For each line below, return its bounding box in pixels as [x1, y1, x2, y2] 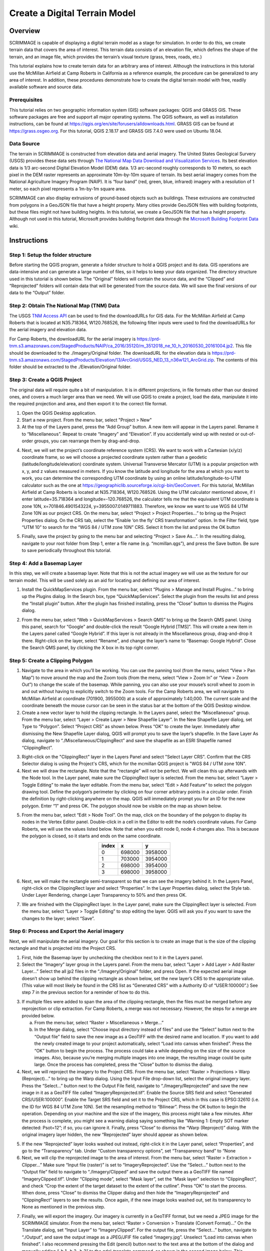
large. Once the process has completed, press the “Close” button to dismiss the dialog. [34, 1061, 213, 1068]
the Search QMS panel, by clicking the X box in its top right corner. [21, 645, 159, 651]
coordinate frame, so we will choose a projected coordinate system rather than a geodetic [21, 454, 207, 460]
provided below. [21, 1012, 55, 1018]
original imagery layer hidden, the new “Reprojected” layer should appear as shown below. [21, 1131, 208, 1138]
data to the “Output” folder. [9, 290, 65, 296]
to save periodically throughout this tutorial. [21, 547, 112, 553]
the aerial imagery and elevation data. [9, 327, 87, 333]
